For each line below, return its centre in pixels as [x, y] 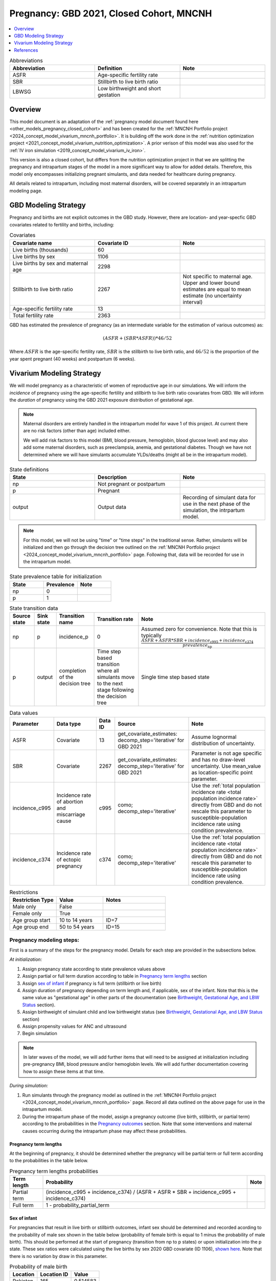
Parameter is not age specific [227, 753]
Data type [69, 724]
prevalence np [197, 645]
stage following [115, 690]
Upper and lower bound [211, 283]
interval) [193, 302]
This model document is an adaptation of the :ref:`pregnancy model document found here [104, 121]
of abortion [70, 801]
